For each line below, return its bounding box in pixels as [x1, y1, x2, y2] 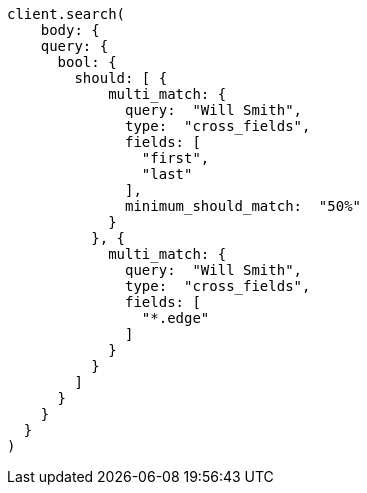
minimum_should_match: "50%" [125, 198, 362, 214]
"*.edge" [141, 310, 210, 326]
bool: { [57, 54, 117, 70]
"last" [141, 166, 193, 182]
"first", [141, 150, 210, 166]
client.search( [7, 6, 126, 22]
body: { [40, 22, 100, 38]
